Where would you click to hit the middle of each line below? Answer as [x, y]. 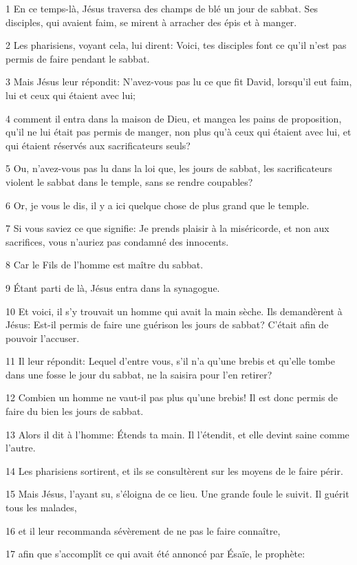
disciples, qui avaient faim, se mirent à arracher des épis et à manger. [151, 22]
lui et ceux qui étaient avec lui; [71, 95]
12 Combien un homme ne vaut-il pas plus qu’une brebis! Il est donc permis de [172, 397]
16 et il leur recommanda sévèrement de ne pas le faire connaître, [143, 530]
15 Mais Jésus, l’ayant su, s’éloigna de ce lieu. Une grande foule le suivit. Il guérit [177, 494]
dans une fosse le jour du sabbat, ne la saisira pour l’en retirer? [139, 374]
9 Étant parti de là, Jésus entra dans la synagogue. [113, 287]
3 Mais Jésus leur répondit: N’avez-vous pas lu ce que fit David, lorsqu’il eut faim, [179, 82]
